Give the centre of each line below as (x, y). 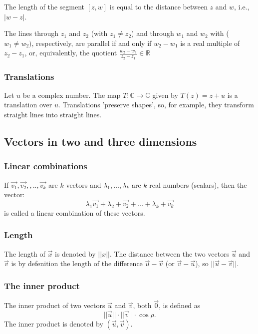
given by (165, 95)
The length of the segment (44, 6)
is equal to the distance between (158, 6)
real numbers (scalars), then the (198, 184)
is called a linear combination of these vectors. (75, 212)
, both (142, 305)
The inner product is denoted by (54, 324)
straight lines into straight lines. (53, 115)
